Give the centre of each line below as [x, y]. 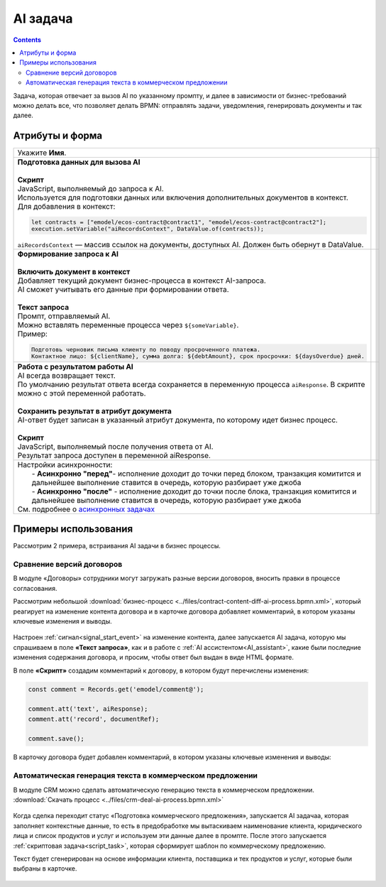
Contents [27, 40]
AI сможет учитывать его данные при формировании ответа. [123, 289]
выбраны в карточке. [45, 869]
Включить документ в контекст [74, 271]
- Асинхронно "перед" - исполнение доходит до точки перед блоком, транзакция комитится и [196, 474]
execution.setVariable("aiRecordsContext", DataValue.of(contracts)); [148, 229]
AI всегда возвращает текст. [67, 375]
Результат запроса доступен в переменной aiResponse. [114, 455]
